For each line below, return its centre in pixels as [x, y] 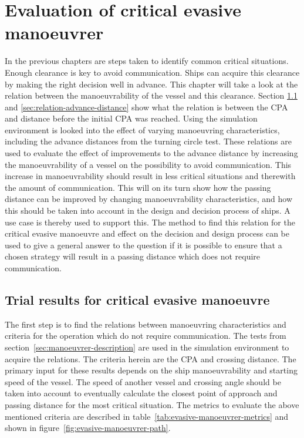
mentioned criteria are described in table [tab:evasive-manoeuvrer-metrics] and [147, 416]
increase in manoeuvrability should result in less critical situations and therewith [150, 176]
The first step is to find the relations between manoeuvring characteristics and [146, 324]
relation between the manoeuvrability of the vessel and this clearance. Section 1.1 [151, 95]
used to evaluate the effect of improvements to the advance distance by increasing [151, 153]
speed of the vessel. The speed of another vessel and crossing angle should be [143, 381]
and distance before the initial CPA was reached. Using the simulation [131, 118]
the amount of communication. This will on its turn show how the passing [138, 187]
